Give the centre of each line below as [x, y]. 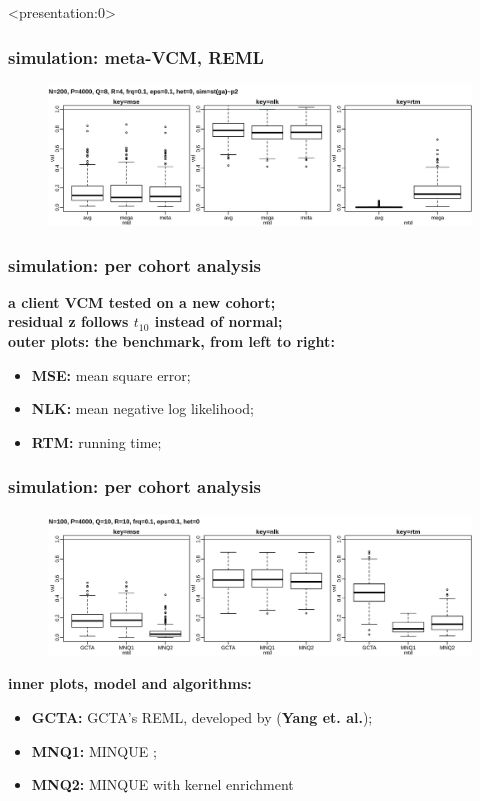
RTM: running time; [96, 441]
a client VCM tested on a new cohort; [142, 301]
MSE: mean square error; [111, 374]
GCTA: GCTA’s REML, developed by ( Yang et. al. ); [202, 716]
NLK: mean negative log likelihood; [142, 408]
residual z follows [68, 321]
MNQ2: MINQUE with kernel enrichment [162, 784]
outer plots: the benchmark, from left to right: [171, 341]
